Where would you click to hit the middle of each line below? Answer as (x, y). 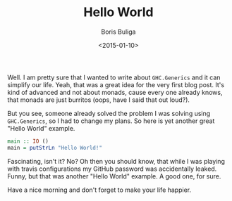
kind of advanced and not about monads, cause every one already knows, (115, 92)
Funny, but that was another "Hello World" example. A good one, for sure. (114, 176)
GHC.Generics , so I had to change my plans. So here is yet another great (111, 121)
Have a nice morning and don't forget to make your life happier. (99, 190)
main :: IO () (28, 141)
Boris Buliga (118, 32)
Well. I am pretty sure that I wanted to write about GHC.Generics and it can (114, 77)
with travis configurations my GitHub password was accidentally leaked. (112, 169)
